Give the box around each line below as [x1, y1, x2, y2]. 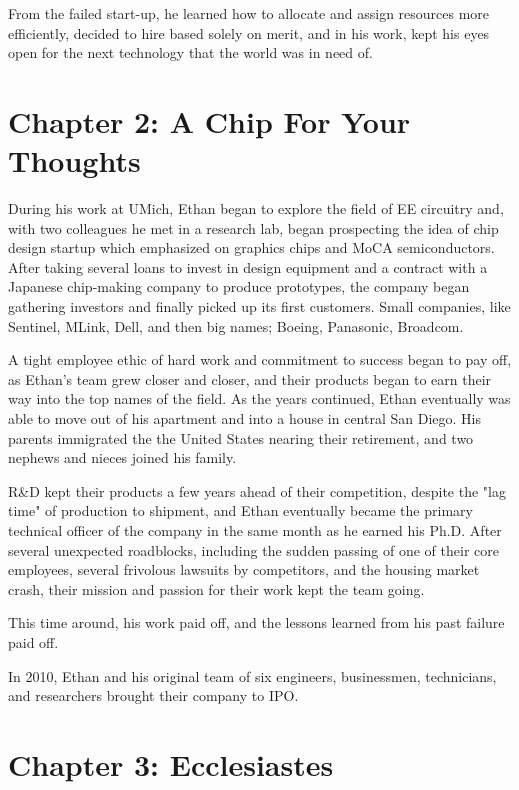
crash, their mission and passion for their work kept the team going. [8, 578, 425, 599]
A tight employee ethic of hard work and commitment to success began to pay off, [8, 349, 512, 370]
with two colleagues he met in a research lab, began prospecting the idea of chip [8, 217, 499, 238]
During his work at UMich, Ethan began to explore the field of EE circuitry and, [8, 198, 504, 219]
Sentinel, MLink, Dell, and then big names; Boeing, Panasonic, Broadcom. [8, 315, 464, 336]
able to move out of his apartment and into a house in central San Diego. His [8, 408, 481, 429]
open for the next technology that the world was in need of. [8, 42, 373, 63]
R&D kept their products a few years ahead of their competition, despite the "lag [8, 480, 506, 501]
